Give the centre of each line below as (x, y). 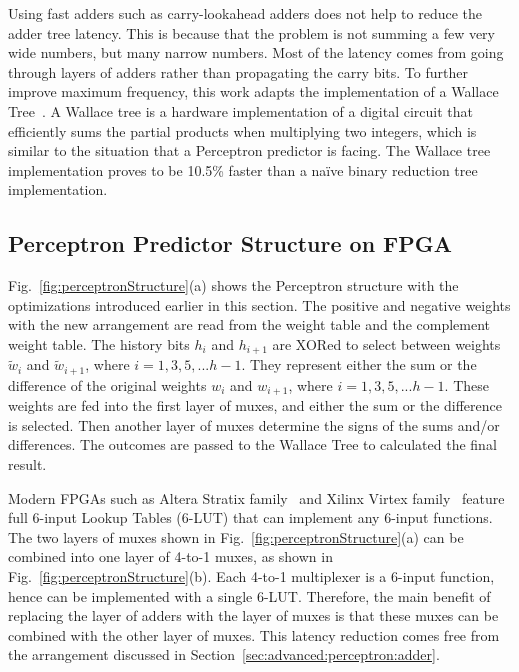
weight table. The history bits (99, 343)
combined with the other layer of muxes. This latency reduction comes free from (254, 634)
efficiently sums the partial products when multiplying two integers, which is (242, 130)
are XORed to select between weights (386, 343)
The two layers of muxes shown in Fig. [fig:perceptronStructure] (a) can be (236, 536)
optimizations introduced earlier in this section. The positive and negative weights (259, 304)
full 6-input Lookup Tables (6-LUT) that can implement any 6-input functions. (250, 517)
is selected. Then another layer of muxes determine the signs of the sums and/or (254, 424)
